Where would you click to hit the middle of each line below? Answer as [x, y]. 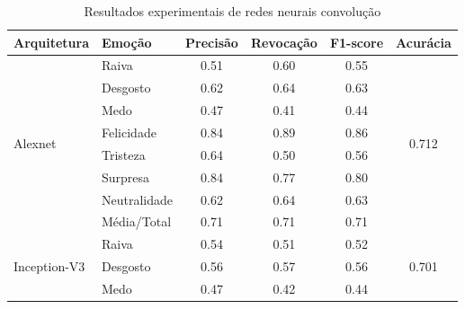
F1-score [357, 42]
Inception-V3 [49, 266]
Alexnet [35, 143]
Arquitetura [52, 42]
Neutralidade [138, 199]
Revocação [284, 42]
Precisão [212, 42]
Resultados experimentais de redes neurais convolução [232, 11]
